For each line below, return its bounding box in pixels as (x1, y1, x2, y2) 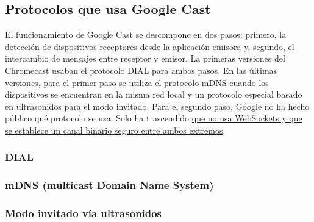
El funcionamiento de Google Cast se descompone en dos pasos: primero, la (5, 28, 287, 41)
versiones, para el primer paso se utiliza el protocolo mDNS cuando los (5, 76, 269, 88)
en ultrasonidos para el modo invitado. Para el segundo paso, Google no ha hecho (5, 99, 310, 112)
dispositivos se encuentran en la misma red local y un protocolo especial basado (5, 88, 302, 101)
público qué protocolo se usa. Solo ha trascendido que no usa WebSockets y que (5, 112, 302, 124)
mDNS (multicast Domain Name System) (5, 177, 214, 193)
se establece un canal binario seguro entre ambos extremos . (5, 123, 226, 136)
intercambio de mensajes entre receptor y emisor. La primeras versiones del (5, 52, 285, 65)
